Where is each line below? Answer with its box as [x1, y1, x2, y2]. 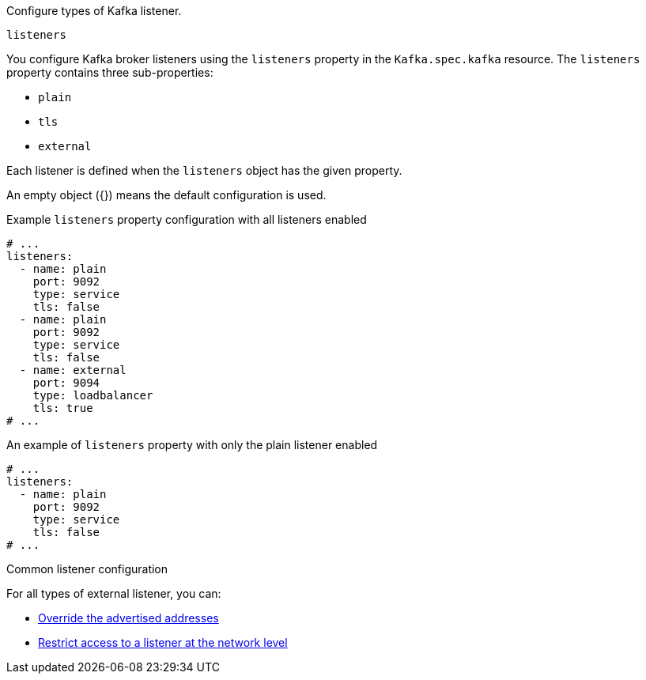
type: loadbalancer [32, 389, 153, 402]
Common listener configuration [6, 562, 168, 576]
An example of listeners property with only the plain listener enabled [6, 438, 378, 451]
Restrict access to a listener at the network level [38, 636, 288, 649]
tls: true [32, 402, 93, 414]
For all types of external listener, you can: [6, 587, 221, 600]
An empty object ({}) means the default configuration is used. [6, 188, 327, 202]
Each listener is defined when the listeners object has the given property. [6, 164, 402, 177]
